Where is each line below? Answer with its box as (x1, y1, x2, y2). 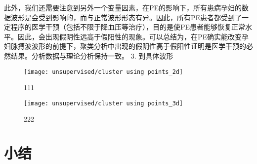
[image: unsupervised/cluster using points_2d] (24, 68, 183, 75)
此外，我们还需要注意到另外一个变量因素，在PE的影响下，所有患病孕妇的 (4, 2, 242, 12)
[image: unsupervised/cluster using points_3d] (24, 99, 183, 107)
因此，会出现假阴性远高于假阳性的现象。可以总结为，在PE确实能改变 (17, 31, 242, 41)
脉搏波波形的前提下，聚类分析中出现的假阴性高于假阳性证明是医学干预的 (10, 41, 246, 51)
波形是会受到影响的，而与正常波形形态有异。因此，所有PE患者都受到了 (10, 12, 242, 22)
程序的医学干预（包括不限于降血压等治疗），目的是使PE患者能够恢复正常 (10, 22, 246, 32)
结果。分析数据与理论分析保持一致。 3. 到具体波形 (10, 50, 173, 61)
